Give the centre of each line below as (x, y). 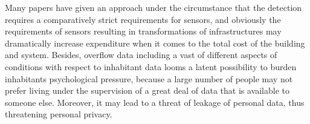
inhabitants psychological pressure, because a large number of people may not (149, 78)
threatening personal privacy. (59, 114)
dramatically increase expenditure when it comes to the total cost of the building (155, 43)
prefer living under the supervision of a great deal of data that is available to (147, 90)
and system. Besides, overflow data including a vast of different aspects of (141, 55)
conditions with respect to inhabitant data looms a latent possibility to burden (151, 66)
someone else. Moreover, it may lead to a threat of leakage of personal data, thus (155, 102)
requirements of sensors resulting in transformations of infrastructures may (143, 31)
